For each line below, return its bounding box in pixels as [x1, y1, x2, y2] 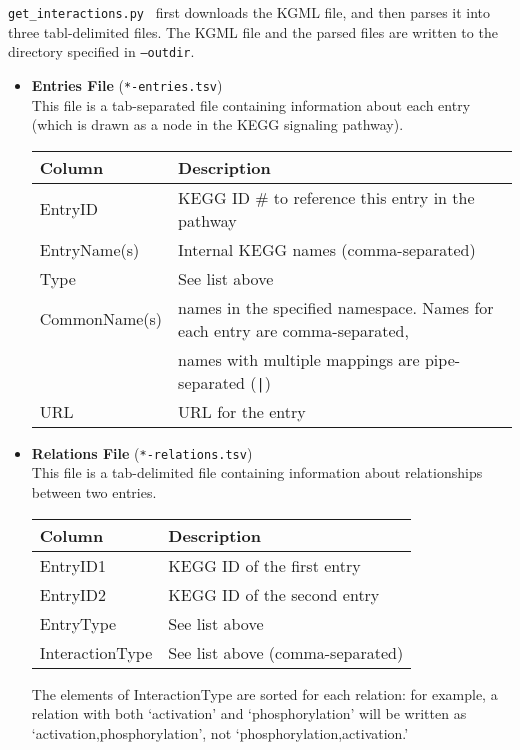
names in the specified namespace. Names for [178, 295, 494, 319]
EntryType [39, 611, 117, 635]
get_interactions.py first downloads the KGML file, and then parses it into [8, 2, 491, 22]
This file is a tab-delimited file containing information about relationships [31, 462, 483, 483]
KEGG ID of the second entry [168, 582, 380, 606]
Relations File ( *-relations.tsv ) [31, 442, 253, 463]
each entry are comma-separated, [178, 318, 409, 342]
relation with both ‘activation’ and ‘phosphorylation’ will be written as [31, 703, 467, 724]
